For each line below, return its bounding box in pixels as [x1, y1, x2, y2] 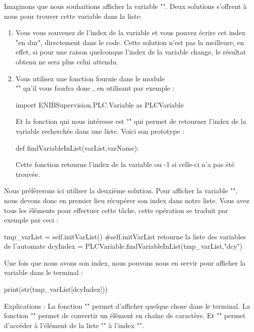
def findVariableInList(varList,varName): [15, 142, 139, 153]
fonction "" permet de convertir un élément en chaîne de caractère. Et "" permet [4, 310, 246, 321]
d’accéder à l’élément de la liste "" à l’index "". [4, 320, 144, 330]
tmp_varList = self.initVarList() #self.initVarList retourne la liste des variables [4, 231, 246, 241]
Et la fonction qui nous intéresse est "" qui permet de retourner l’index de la [15, 116, 246, 126]
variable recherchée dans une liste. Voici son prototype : [15, 125, 184, 136]
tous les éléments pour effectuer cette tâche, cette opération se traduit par [4, 205, 228, 215]
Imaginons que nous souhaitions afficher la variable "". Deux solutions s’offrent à [4, 1, 247, 11]
